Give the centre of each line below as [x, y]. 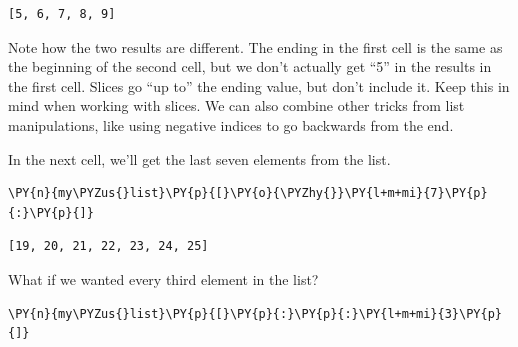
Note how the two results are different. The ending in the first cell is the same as [255, 46]
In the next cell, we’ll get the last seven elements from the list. [199, 158]
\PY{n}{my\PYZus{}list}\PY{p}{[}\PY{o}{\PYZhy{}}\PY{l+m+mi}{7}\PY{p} [248, 193]
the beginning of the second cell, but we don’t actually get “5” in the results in [250, 66]
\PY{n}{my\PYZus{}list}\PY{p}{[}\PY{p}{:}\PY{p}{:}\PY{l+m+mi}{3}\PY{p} [255, 313]
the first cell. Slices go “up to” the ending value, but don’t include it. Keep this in [259, 85]
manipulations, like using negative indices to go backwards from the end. [231, 124]
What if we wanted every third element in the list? [163, 278]
